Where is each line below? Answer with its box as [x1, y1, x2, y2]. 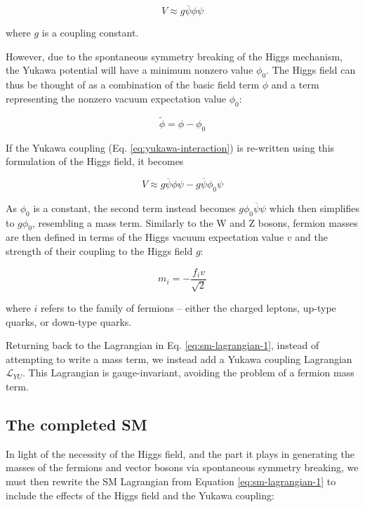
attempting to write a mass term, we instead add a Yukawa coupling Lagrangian [6, 351, 352, 366]
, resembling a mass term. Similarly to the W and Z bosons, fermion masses [32, 215, 358, 230]
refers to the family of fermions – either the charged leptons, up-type [40, 301, 336, 315]
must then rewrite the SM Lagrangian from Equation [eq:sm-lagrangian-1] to [6, 474, 336, 488]
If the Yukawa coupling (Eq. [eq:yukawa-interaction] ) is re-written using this [6, 140, 335, 154]
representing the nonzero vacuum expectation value [6, 91, 227, 105]
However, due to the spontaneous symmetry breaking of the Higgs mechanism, [6, 48, 343, 63]
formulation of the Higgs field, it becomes [6, 154, 184, 169]
